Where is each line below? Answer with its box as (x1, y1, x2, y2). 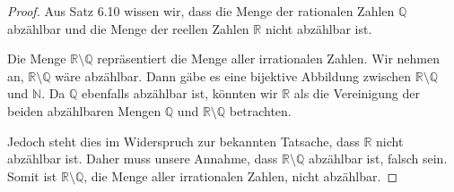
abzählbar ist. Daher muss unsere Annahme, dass (7, 149, 278, 168)
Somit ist (7, 166, 57, 185)
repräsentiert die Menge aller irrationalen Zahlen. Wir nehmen (97, 49, 441, 68)
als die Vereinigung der (293, 84, 420, 103)
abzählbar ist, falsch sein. (309, 149, 448, 168)
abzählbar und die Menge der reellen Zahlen (7, 19, 249, 38)
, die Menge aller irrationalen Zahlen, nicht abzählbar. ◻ (83, 166, 398, 185)
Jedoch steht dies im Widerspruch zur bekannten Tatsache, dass (7, 131, 360, 150)
